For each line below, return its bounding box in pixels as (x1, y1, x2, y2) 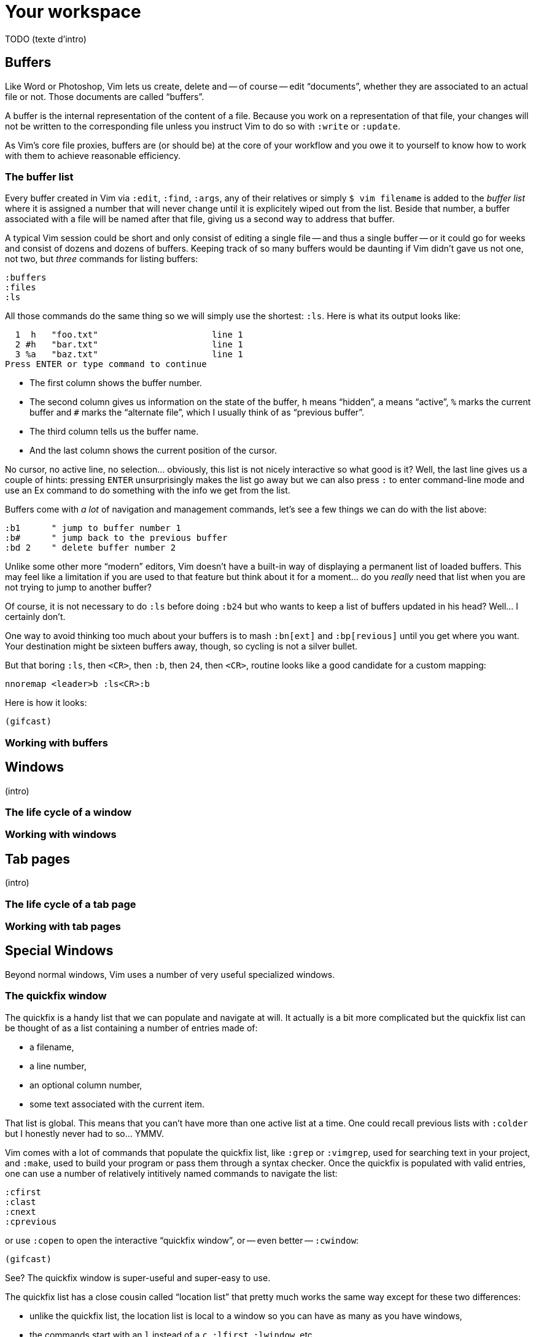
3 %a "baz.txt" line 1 (15, 349, 243, 360)
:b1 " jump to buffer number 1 (5, 523, 181, 533)
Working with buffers (5, 736, 108, 749)
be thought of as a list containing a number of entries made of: (5, 1022, 258, 1033)
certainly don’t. (5, 611, 66, 622)
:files (5, 282, 36, 293)
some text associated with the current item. (29, 1098, 204, 1109)
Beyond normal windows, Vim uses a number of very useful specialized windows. (5, 969, 335, 980)
